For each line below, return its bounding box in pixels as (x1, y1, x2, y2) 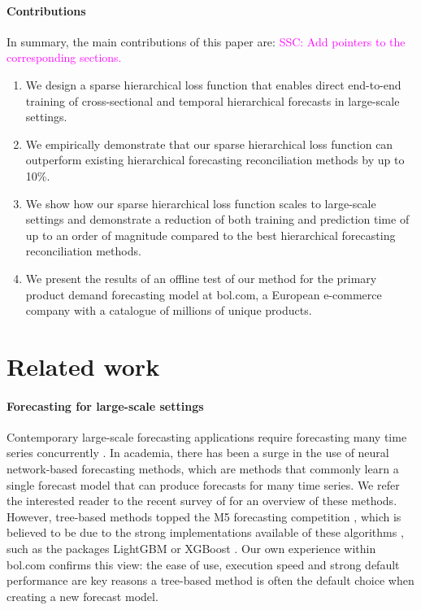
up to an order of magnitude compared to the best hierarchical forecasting (25, 226, 396, 243)
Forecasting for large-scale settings (7, 397, 204, 414)
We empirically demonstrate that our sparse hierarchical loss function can (25, 135, 393, 152)
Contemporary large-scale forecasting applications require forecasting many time (7, 428, 407, 445)
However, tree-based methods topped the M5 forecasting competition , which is (7, 508, 401, 525)
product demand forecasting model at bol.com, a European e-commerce (25, 285, 382, 303)
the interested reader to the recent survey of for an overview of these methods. (7, 492, 397, 509)
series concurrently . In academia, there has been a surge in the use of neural (7, 444, 389, 461)
